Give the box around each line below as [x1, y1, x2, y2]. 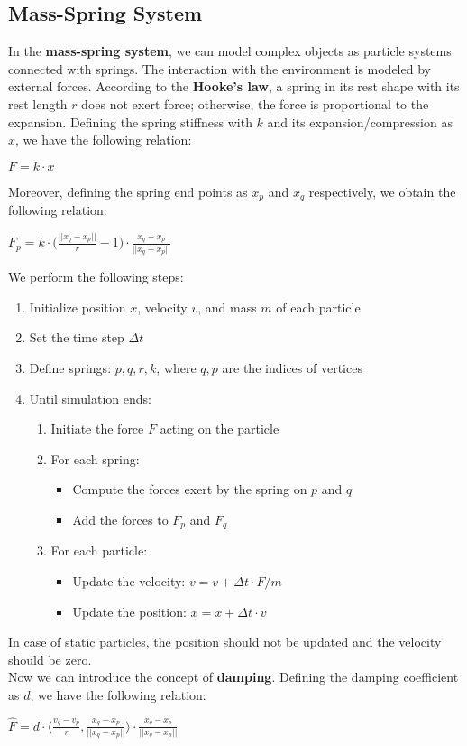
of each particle [276, 297, 361, 316]
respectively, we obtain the [308, 182, 456, 200]
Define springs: [29, 358, 112, 377]
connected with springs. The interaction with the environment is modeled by [8, 59, 431, 78]
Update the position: [72, 601, 187, 620]
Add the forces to [72, 509, 169, 528]
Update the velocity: [72, 571, 186, 590]
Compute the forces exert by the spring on [72, 480, 307, 499]
